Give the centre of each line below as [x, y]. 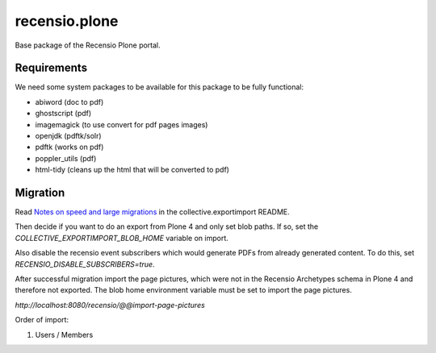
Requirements [51, 68]
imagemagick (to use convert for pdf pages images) [122, 124]
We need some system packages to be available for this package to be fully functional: [159, 87]
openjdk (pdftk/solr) [68, 136]
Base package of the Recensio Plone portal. [88, 45]
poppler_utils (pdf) [66, 158]
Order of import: [42, 320]
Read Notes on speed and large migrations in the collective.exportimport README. [152, 212]
